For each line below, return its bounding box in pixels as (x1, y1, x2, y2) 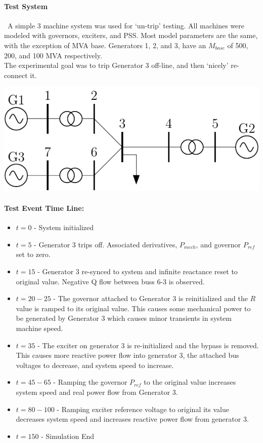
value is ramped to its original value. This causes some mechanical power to (16, 303, 251, 313)
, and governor (196, 239, 241, 249)
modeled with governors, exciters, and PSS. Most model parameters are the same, (4, 30, 258, 41)
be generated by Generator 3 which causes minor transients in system (16, 313, 232, 323)
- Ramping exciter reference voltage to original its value (57, 403, 229, 414)
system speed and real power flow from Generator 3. (16, 386, 178, 397)
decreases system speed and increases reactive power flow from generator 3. (16, 414, 249, 424)
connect (4, 69, 28, 80)
